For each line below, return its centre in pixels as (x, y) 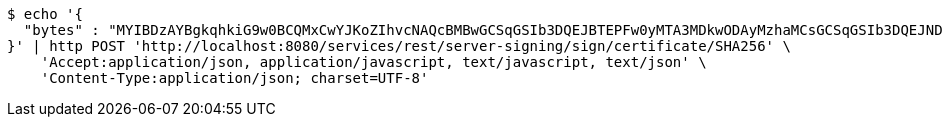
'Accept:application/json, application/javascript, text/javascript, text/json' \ (373, 62)
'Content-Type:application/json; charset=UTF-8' (234, 78)
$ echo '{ (45, 14)
